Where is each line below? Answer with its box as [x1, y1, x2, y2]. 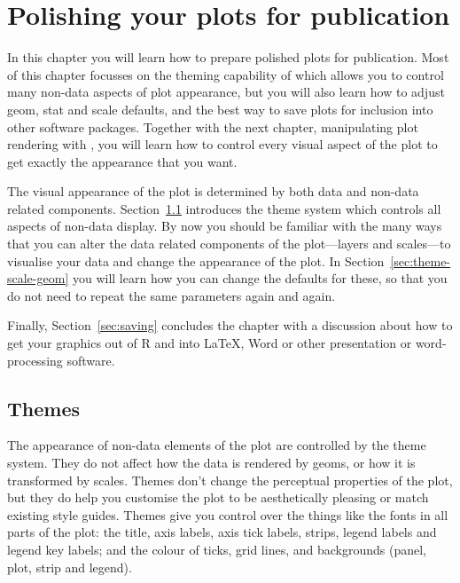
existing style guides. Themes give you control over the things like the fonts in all [7, 505, 448, 524]
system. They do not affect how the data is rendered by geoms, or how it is [7, 453, 416, 472]
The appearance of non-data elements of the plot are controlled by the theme [7, 436, 426, 454]
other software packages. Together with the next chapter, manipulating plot [7, 117, 418, 136]
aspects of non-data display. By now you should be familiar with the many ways [7, 217, 442, 235]
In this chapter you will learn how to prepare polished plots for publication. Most [7, 48, 449, 67]
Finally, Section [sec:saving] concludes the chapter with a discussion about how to [7, 316, 453, 335]
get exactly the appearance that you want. [7, 152, 238, 170]
